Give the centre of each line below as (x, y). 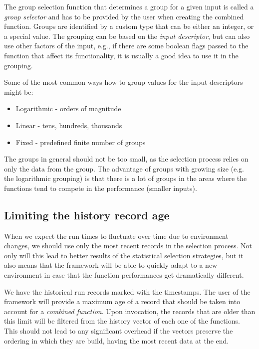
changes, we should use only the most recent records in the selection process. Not (128, 246)
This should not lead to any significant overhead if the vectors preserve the (119, 331)
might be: (19, 91)
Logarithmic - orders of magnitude (68, 108)
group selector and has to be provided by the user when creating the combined (124, 16)
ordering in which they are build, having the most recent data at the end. (117, 340)
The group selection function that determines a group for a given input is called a (129, 6)
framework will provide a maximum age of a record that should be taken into (122, 301)
